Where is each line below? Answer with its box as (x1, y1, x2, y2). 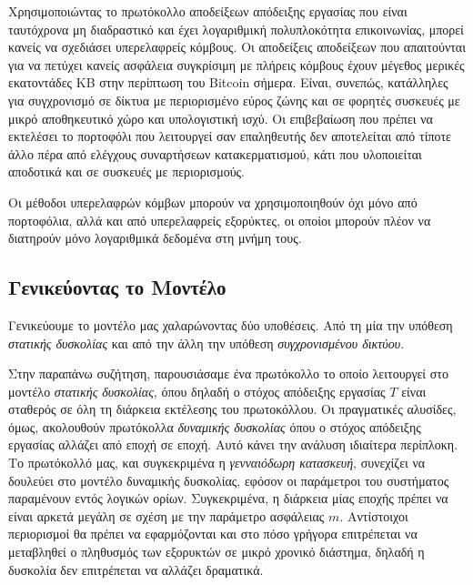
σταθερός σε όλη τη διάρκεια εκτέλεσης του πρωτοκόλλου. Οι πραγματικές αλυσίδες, (8, 399, 457, 419)
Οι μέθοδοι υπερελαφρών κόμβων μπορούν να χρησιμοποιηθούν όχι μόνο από (8, 192, 418, 211)
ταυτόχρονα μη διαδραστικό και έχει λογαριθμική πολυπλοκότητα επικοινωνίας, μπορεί (8, 19, 464, 38)
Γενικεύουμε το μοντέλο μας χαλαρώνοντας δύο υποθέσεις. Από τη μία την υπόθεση (8, 315, 453, 334)
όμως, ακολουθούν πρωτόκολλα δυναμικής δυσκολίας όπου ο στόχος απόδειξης (8, 417, 421, 436)
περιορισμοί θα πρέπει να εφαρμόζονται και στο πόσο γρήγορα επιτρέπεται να (8, 524, 418, 543)
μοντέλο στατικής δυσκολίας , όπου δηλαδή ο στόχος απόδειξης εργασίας (8, 381, 386, 400)
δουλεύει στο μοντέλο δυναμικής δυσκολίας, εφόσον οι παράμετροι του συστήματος (8, 470, 449, 489)
